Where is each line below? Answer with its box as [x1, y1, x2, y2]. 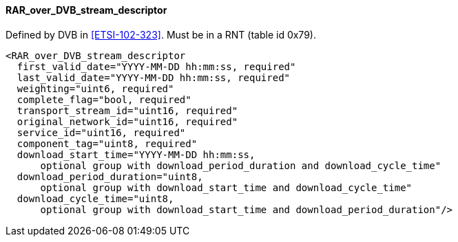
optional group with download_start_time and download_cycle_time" [40, 181, 413, 193]
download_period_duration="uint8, [17, 170, 203, 182]
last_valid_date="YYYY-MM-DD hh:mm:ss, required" [17, 71, 291, 83]
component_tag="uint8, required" [17, 137, 198, 149]
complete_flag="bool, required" [17, 93, 191, 105]
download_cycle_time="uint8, [17, 192, 174, 204]
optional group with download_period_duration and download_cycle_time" [40, 159, 441, 171]
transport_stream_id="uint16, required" [17, 104, 238, 116]
